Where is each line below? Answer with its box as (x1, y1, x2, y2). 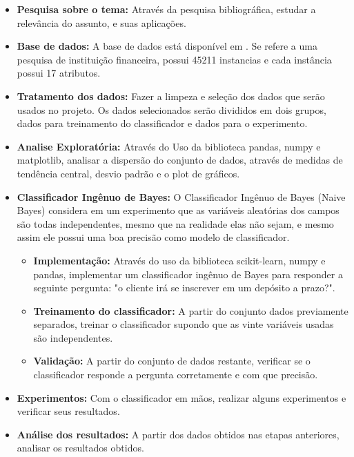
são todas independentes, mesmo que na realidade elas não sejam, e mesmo (17, 216, 334, 231)
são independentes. (33, 330, 113, 344)
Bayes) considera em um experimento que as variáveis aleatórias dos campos (17, 203, 340, 217)
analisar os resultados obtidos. (17, 440, 144, 455)
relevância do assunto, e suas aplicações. (17, 15, 186, 30)
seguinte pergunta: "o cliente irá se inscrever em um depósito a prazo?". (33, 280, 335, 295)
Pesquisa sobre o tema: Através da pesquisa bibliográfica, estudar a (17, 2, 316, 16)
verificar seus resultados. (17, 404, 120, 418)
